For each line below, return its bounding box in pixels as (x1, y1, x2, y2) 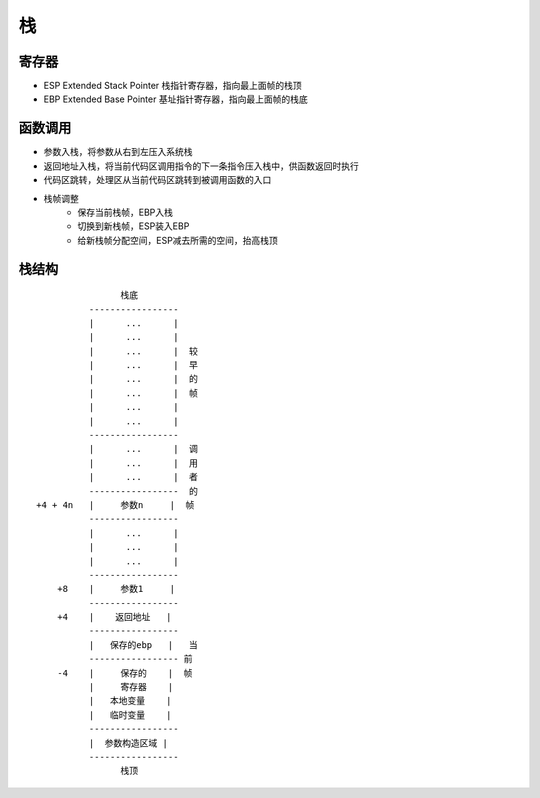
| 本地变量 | (88, 695, 172, 707)
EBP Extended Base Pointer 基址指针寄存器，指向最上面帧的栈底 (43, 93, 309, 105)
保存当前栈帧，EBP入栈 (77, 206, 174, 218)
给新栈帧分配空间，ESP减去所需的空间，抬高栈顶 (77, 234, 279, 246)
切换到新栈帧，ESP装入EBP (77, 220, 190, 232)
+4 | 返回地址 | (56, 611, 172, 623)
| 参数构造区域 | (88, 737, 169, 749)
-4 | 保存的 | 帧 (56, 667, 193, 679)
